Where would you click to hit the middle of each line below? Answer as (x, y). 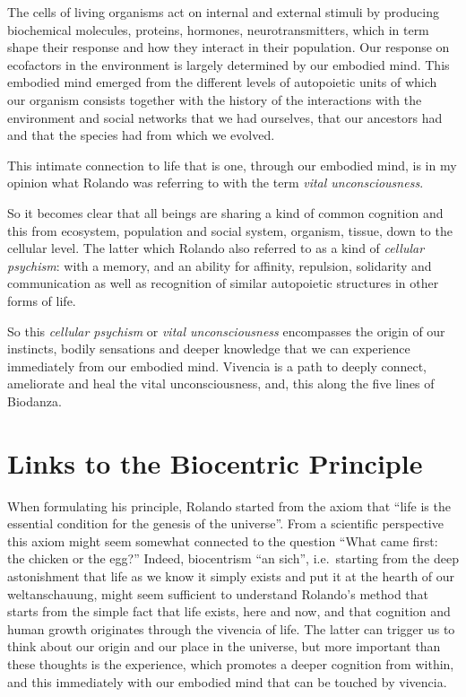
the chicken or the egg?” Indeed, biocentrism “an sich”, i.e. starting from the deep (233, 558)
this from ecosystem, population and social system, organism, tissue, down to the (230, 230)
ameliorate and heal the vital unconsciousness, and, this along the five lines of (221, 383)
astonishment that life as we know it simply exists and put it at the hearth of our (231, 575)
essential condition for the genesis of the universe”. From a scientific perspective (225, 523)
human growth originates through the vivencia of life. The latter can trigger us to (231, 628)
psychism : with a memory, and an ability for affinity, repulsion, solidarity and (220, 265)
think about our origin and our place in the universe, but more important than (224, 646)
